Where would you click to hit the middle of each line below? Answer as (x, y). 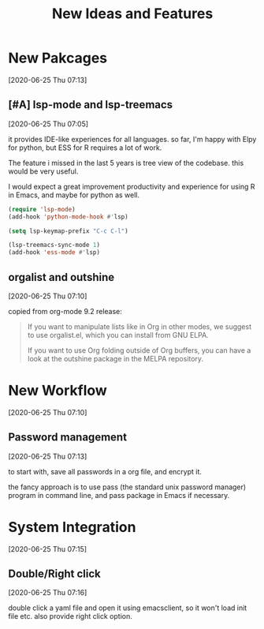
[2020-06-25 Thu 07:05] (48, 124)
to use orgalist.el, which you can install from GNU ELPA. (118, 335)
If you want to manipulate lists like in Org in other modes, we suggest (139, 326)
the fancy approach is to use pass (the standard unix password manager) (127, 487)
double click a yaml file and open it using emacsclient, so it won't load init (128, 608)
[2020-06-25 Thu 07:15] (48, 549)
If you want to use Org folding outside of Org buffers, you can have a (139, 350)
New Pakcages (58, 58)
